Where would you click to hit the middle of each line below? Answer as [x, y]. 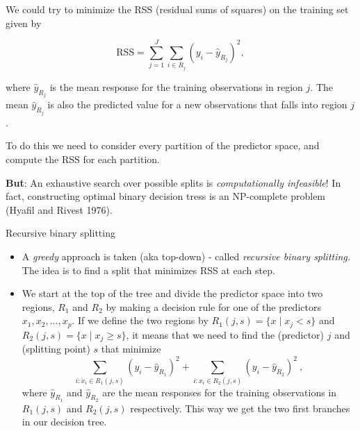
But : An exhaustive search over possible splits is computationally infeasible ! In [173, 182]
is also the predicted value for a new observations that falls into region [197, 104]
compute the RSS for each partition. [83, 159]
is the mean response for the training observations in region [176, 86]
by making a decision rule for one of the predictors [213, 306]
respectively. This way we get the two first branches [240, 408]
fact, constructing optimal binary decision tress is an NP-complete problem [166, 196]
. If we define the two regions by [140, 320]
